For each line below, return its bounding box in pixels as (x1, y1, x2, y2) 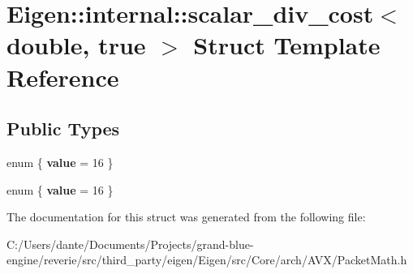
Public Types (6, 116, 120, 141)
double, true (6, 28, 146, 62)
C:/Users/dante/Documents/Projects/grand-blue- (6, 235, 254, 252)
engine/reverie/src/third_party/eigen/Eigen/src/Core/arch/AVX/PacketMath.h (6, 251, 407, 268)
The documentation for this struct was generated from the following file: (6, 208, 366, 225)
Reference (6, 60, 119, 93)
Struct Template (193, 28, 381, 62)
